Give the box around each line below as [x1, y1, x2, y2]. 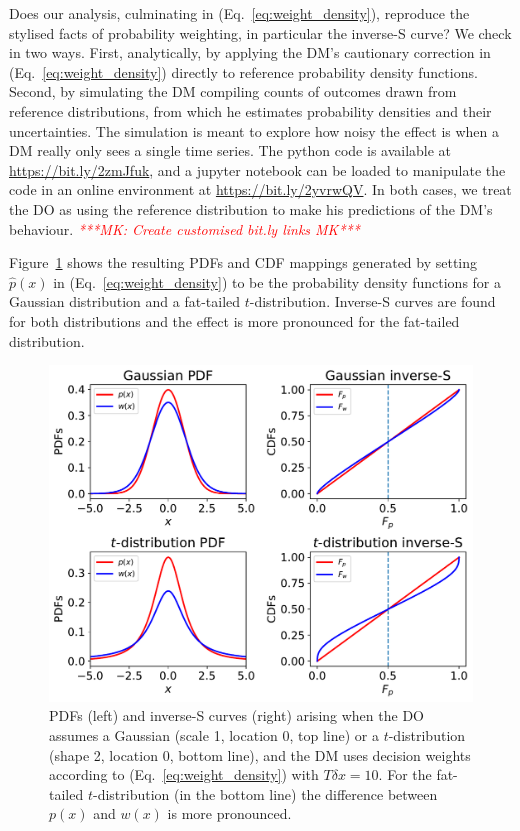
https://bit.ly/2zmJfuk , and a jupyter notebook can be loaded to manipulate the [9, 159, 506, 180]
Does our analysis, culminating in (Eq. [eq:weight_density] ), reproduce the [9, 3, 470, 23]
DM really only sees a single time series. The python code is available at [9, 140, 452, 161]
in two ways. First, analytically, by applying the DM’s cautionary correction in [9, 42, 491, 63]
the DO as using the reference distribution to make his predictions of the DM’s [9, 198, 493, 219]
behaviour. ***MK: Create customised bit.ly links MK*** [9, 218, 360, 239]
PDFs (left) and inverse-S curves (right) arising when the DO [49, 705, 424, 726]
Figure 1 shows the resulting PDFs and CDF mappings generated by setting [9, 252, 478, 273]
